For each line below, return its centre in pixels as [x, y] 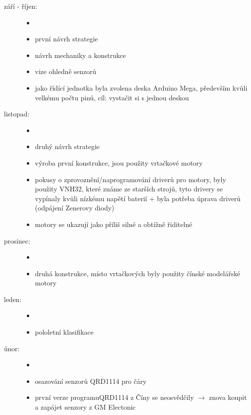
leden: [13, 299]
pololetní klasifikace [64, 332]
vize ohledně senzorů [66, 71]
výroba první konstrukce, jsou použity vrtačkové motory [119, 162]
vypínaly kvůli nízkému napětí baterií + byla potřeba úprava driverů [138, 198]
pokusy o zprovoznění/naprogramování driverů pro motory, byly [130, 179]
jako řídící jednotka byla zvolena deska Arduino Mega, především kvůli [141, 87]
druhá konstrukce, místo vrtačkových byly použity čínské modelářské [137, 273]
